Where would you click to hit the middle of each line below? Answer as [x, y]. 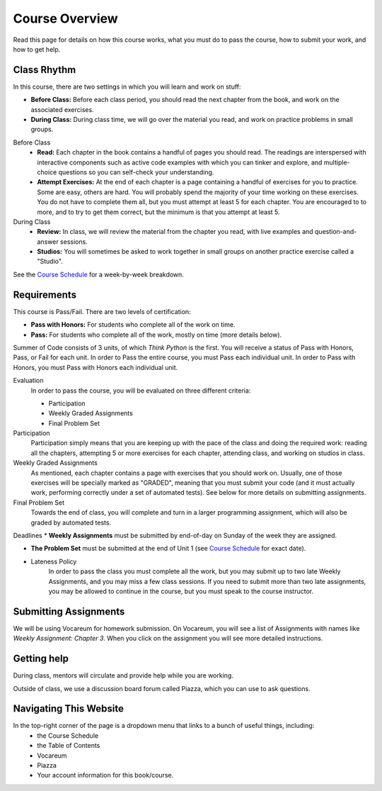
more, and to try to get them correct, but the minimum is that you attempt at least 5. [158, 212]
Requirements [45, 294]
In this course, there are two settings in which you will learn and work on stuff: [127, 86]
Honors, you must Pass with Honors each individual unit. [95, 367]
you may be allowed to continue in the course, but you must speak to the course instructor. [181, 591]
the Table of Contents [69, 746]
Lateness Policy [54, 561]
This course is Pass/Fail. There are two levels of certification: [102, 311]
